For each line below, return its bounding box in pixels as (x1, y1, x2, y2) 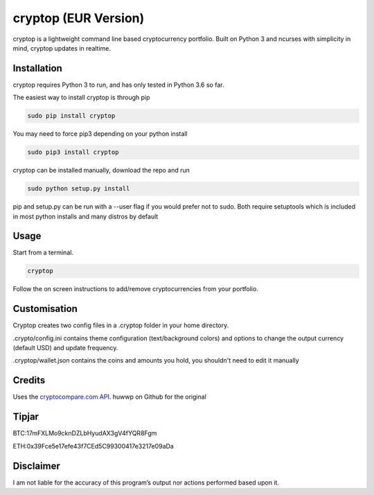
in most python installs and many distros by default (12, 212, 159, 220)
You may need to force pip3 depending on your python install (12, 130, 188, 138)
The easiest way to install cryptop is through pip (12, 94, 150, 102)
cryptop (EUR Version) (12, 10, 145, 26)
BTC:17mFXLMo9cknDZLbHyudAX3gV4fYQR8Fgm (12, 429, 157, 437)
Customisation (12, 303, 78, 315)
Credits (12, 374, 46, 386)
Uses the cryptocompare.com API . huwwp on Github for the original (12, 392, 207, 401)
